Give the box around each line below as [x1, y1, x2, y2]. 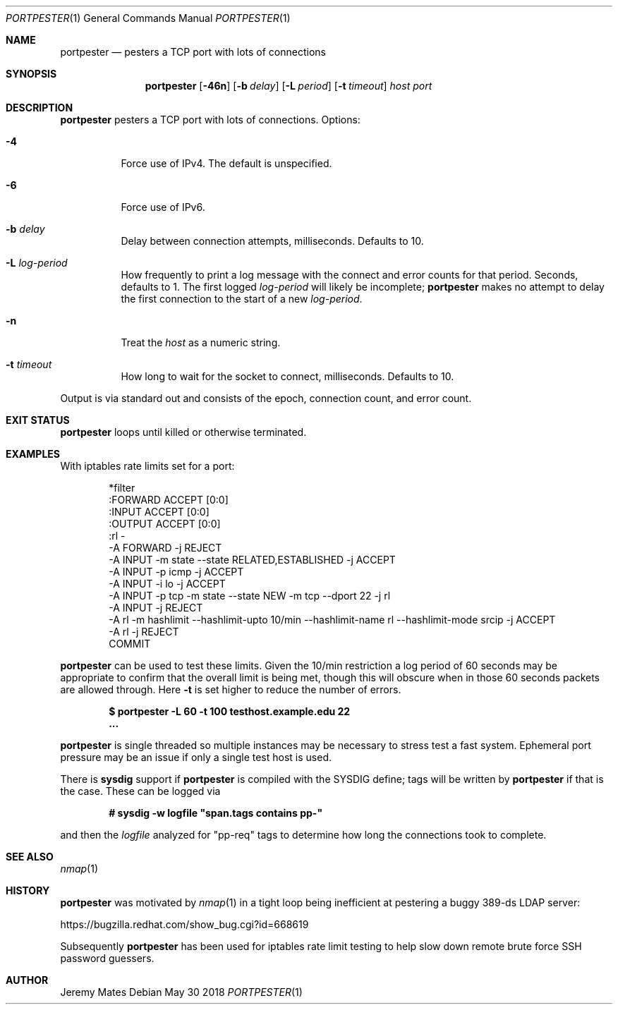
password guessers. [60, 952, 154, 964]
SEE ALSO [6, 851, 54, 863]
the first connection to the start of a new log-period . [121, 293, 363, 305]
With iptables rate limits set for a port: [60, 460, 235, 472]
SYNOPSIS [6, 68, 57, 80]
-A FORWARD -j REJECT [109, 542, 222, 554]
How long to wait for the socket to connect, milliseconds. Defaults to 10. [121, 370, 454, 382]
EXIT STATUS [6, 414, 70, 426]
